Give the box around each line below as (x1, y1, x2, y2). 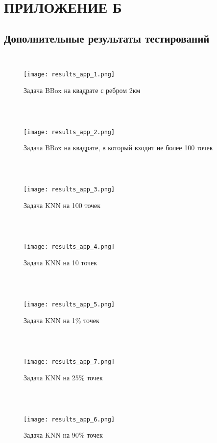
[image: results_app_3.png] (24, 186, 115, 193)
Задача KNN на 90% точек (24, 430, 103, 440)
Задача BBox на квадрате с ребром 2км (24, 85, 141, 95)
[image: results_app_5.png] (24, 301, 115, 308)
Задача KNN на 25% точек (24, 373, 103, 383)
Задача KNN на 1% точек (24, 315, 99, 325)
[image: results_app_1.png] (24, 71, 115, 78)
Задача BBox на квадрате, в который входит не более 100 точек (24, 142, 213, 153)
